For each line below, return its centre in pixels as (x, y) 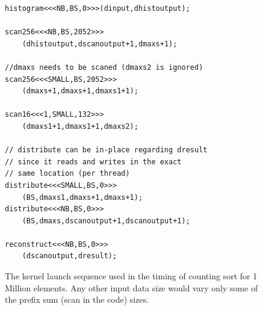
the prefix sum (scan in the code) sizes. (77, 299)
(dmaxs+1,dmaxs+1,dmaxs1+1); (80, 91)
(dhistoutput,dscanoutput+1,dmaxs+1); (100, 44)
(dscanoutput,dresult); (70, 256)
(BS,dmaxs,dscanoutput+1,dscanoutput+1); (106, 221)
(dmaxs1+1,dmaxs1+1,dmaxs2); (80, 126)
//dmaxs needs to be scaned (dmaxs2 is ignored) (104, 67)
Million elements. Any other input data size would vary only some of (131, 287)
